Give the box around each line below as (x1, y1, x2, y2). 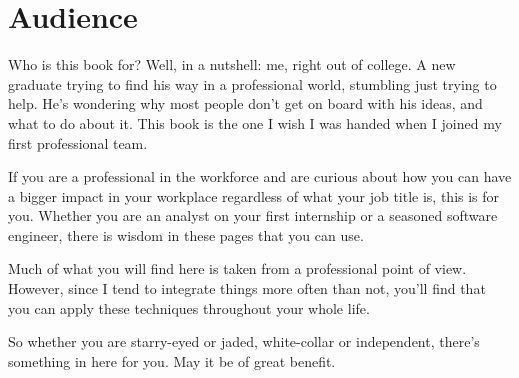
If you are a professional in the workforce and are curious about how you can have (8, 166, 512, 187)
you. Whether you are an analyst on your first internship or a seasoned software (8, 205, 498, 226)
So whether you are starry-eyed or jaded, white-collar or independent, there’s (8, 331, 480, 352)
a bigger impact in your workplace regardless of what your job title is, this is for (8, 185, 500, 206)
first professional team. (8, 132, 148, 153)
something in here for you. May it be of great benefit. (8, 350, 336, 371)
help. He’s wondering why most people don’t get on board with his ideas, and (8, 93, 483, 114)
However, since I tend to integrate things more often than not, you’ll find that (8, 278, 486, 299)
